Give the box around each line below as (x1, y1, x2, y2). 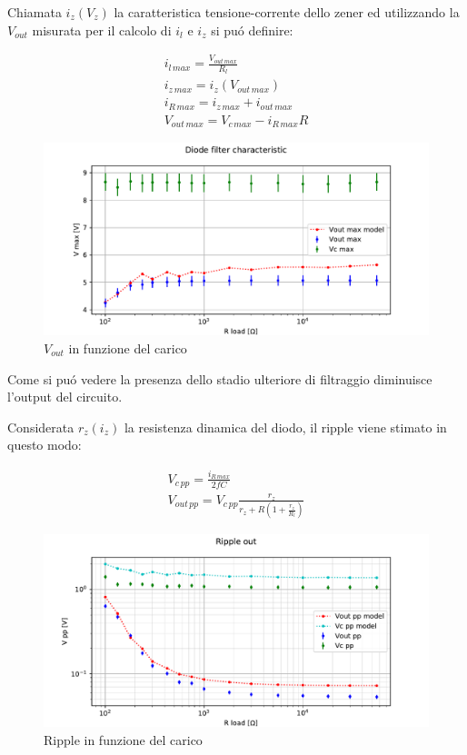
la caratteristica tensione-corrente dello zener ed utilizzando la (114, 3, 460, 21)
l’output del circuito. (7, 387, 123, 406)
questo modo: (7, 435, 82, 454)
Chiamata (7, 3, 62, 21)
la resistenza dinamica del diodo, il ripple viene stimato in (124, 417, 447, 436)
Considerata (7, 417, 75, 436)
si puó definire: (211, 20, 293, 39)
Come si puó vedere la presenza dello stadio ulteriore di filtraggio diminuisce (7, 369, 432, 388)
